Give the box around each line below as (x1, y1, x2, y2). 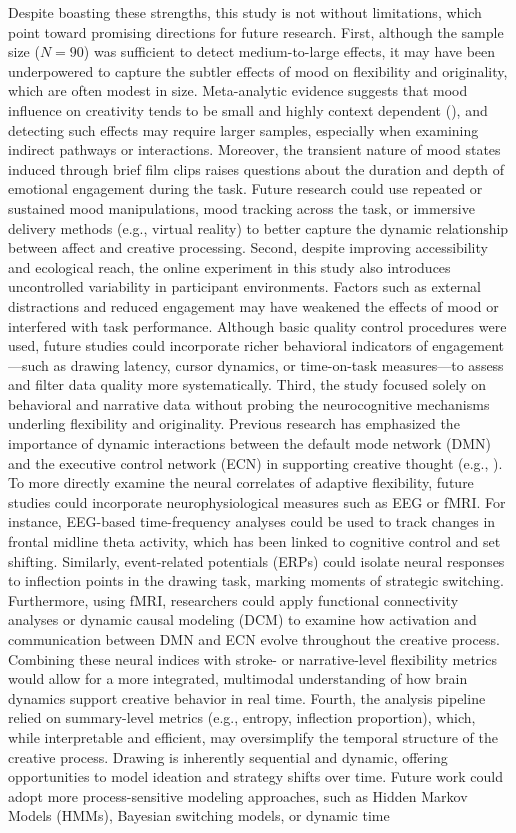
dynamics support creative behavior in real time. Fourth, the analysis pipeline (8, 687, 486, 708)
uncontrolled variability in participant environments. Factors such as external (8, 276, 481, 297)
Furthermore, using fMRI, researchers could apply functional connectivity (8, 589, 459, 610)
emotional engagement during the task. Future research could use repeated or (8, 178, 483, 199)
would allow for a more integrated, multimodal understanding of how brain (8, 668, 468, 689)
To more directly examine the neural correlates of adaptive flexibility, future (8, 472, 474, 493)
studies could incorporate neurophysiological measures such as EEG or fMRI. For (8, 491, 506, 512)
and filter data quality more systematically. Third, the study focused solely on (8, 374, 487, 395)
